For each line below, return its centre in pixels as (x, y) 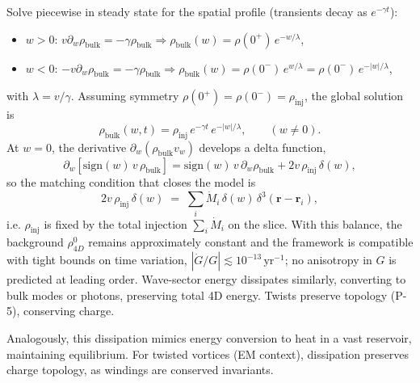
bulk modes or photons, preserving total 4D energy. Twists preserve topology (197, 295)
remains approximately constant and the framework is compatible (251, 242)
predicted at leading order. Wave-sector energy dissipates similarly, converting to (206, 279)
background (35, 242)
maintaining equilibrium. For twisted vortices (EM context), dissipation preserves (208, 354)
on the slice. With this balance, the (315, 223)
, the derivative (89, 147)
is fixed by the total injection (115, 223)
